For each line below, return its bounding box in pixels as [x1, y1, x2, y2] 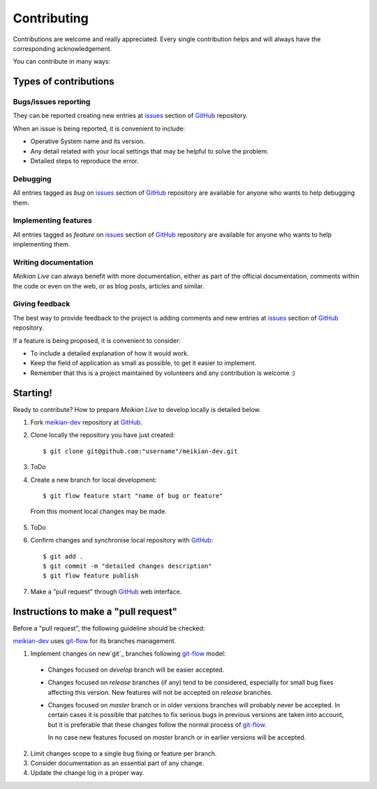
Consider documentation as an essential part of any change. [30, 758, 205, 767]
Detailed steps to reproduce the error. [30, 157, 139, 165]
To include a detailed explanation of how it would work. [30, 349, 189, 357]
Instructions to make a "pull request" [13, 605, 178, 617]
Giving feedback [13, 299, 71, 309]
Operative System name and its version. [30, 137, 146, 146]
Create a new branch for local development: [30, 475, 157, 484]
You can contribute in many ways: [13, 57, 111, 66]
